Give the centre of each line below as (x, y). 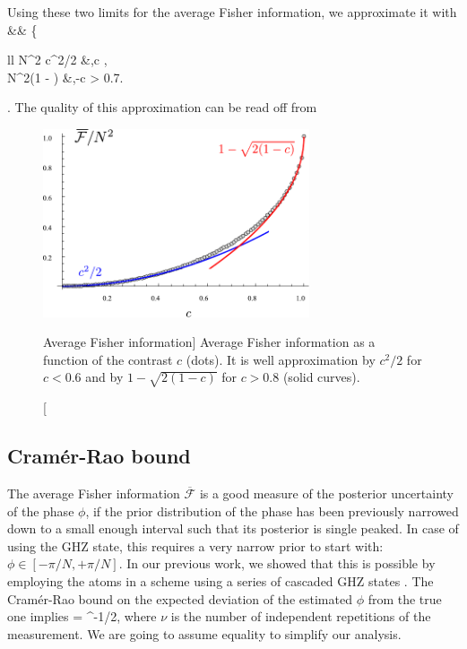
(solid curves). (321, 377)
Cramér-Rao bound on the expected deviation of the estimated (180, 598)
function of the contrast (108, 359)
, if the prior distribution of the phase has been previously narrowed (272, 511)
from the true (405, 598)
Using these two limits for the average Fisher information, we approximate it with (232, 12)
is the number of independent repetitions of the (301, 616)
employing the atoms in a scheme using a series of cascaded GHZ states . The (221, 580)
